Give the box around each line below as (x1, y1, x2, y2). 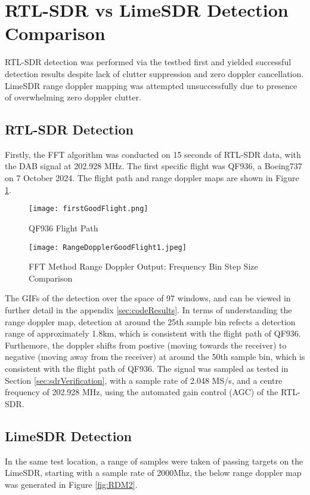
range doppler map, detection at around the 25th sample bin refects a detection (5, 315, 296, 328)
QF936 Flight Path (29, 221, 98, 234)
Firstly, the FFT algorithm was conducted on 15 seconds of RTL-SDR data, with (5, 148, 301, 160)
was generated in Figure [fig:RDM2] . (5, 478, 138, 490)
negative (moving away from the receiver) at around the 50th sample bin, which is (5, 350, 305, 363)
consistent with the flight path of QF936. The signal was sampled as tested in (5, 362, 289, 374)
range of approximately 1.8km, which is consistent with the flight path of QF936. (5, 327, 301, 340)
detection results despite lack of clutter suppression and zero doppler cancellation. (5, 67, 304, 80)
